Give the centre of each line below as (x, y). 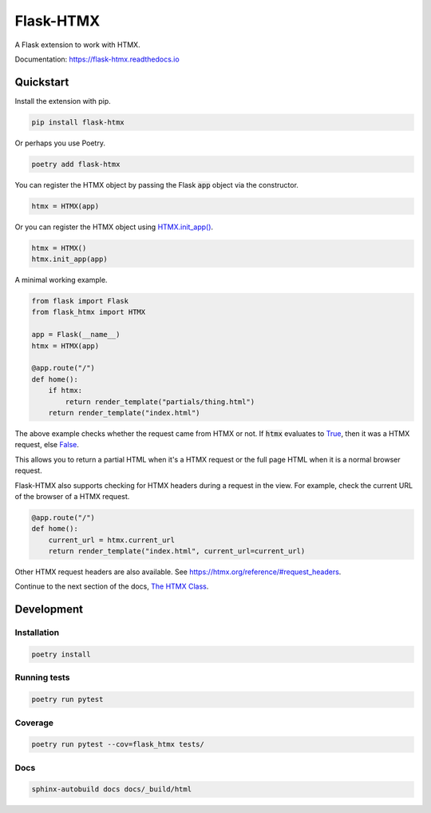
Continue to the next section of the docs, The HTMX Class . (112, 586)
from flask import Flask (80, 301)
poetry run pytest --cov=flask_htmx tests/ (118, 744)
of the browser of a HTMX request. (72, 496)
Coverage (34, 723)
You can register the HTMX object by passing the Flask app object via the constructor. (157, 184)
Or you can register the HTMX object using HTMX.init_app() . (114, 227)
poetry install (61, 654)
